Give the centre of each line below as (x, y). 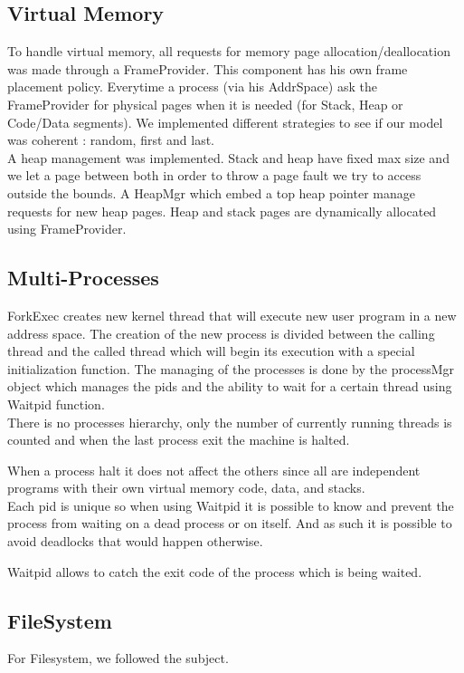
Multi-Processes (83, 278)
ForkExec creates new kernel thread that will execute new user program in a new (232, 315)
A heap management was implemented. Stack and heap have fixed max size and (228, 157)
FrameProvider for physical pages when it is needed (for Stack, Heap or (205, 104)
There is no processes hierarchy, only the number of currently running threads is (230, 422)
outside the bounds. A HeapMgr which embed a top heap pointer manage (211, 192)
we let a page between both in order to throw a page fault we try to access (214, 175)
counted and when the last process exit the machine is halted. (179, 440)
